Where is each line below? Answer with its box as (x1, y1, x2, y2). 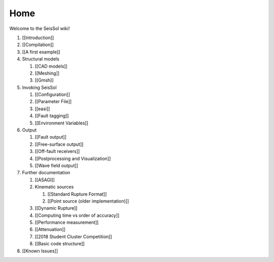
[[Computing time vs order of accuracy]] (35, 212, 120, 218)
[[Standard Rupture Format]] (47, 191, 107, 197)
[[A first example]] (22, 49, 60, 55)
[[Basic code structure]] (35, 241, 85, 247)
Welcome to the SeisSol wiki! (9, 25, 70, 31)
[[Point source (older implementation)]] (47, 198, 129, 204)
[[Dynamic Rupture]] (35, 205, 78, 211)
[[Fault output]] (35, 134, 67, 140)
